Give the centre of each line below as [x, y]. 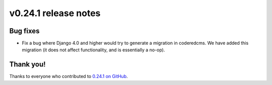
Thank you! [27, 65]
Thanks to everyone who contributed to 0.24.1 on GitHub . [69, 76]
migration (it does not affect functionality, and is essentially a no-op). [93, 50]
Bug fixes [24, 31]
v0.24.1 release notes [55, 13]
